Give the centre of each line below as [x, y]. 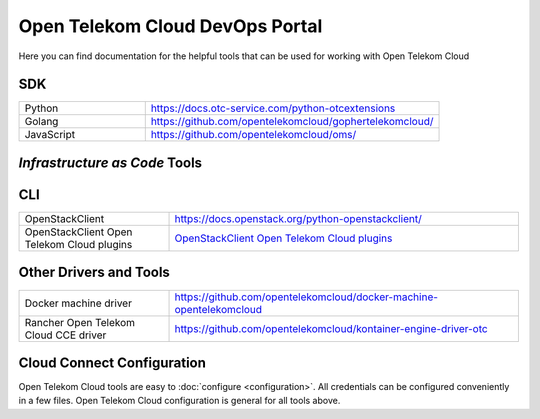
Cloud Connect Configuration [112, 362]
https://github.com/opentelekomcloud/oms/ [253, 135]
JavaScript [50, 135]
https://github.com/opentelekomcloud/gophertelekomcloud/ [292, 122]
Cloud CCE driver [65, 335]
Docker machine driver [78, 303]
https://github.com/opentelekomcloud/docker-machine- [306, 297]
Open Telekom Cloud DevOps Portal [170, 26]
